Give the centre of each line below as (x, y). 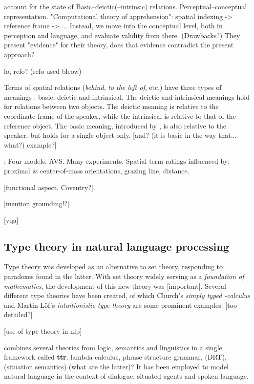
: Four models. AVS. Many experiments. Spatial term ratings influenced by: (117, 161)
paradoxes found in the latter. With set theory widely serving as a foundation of (124, 276)
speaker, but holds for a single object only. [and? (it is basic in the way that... (120, 135)
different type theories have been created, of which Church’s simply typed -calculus (127, 295)
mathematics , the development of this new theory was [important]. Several (115, 286)
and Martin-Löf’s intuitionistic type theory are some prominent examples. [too (120, 305)
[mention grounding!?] (37, 203)
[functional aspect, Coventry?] (49, 187)
